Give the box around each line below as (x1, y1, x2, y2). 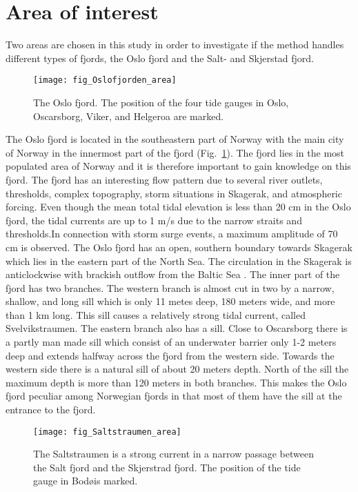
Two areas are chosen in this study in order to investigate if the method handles (6, 37, 344, 52)
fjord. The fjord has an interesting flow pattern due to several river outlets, (6, 172, 323, 186)
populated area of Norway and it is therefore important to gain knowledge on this (6, 159, 351, 173)
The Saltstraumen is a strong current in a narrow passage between (33, 446, 314, 461)
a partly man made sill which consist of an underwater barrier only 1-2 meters (6, 335, 337, 349)
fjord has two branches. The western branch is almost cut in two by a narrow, (6, 280, 335, 295)
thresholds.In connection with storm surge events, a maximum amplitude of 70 (6, 226, 338, 241)
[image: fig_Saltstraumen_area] (33, 426, 181, 437)
